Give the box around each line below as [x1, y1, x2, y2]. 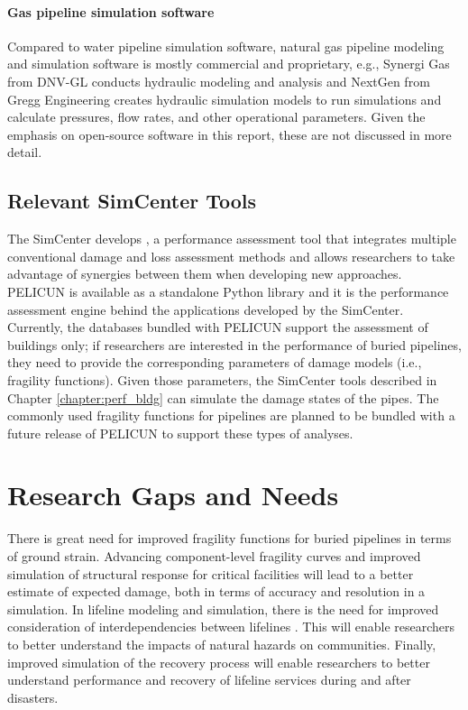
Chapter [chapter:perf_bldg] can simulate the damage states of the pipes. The [7, 388, 439, 407]
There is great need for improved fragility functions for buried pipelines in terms [7, 529, 452, 548]
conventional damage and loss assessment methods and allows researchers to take [7, 246, 455, 265]
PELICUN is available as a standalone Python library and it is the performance [7, 281, 449, 300]
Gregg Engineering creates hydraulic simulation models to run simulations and [7, 89, 442, 108]
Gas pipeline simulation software [7, 2, 215, 21]
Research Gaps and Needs [7, 476, 339, 513]
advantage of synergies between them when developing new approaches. [7, 264, 402, 283]
